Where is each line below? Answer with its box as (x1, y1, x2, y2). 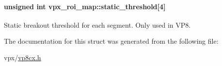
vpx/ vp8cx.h (4, 52, 41, 62)
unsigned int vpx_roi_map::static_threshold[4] (4, 1, 166, 11)
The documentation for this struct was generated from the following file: (4, 36, 219, 46)
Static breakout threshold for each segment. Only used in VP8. (4, 19, 191, 30)
